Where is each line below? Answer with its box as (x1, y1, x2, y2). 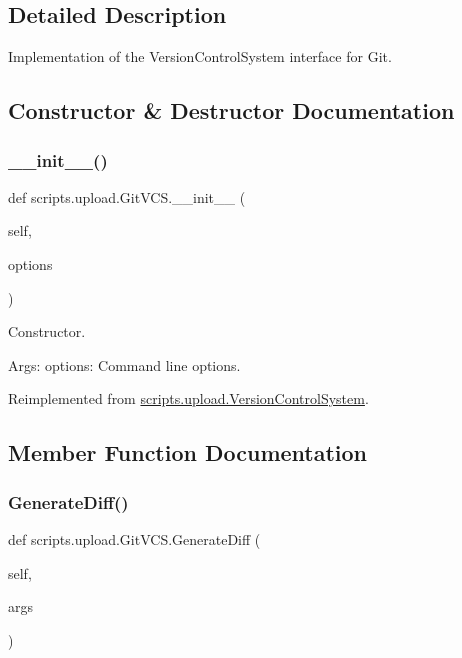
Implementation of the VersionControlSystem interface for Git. (8, 46, 392, 67)
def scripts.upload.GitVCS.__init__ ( (8, 186, 246, 207)
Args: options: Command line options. (8, 354, 241, 375)
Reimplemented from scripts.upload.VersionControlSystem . (8, 388, 369, 409)
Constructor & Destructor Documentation (8, 95, 455, 126)
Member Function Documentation (8, 437, 368, 468)
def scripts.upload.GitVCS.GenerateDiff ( (8, 528, 261, 549)
